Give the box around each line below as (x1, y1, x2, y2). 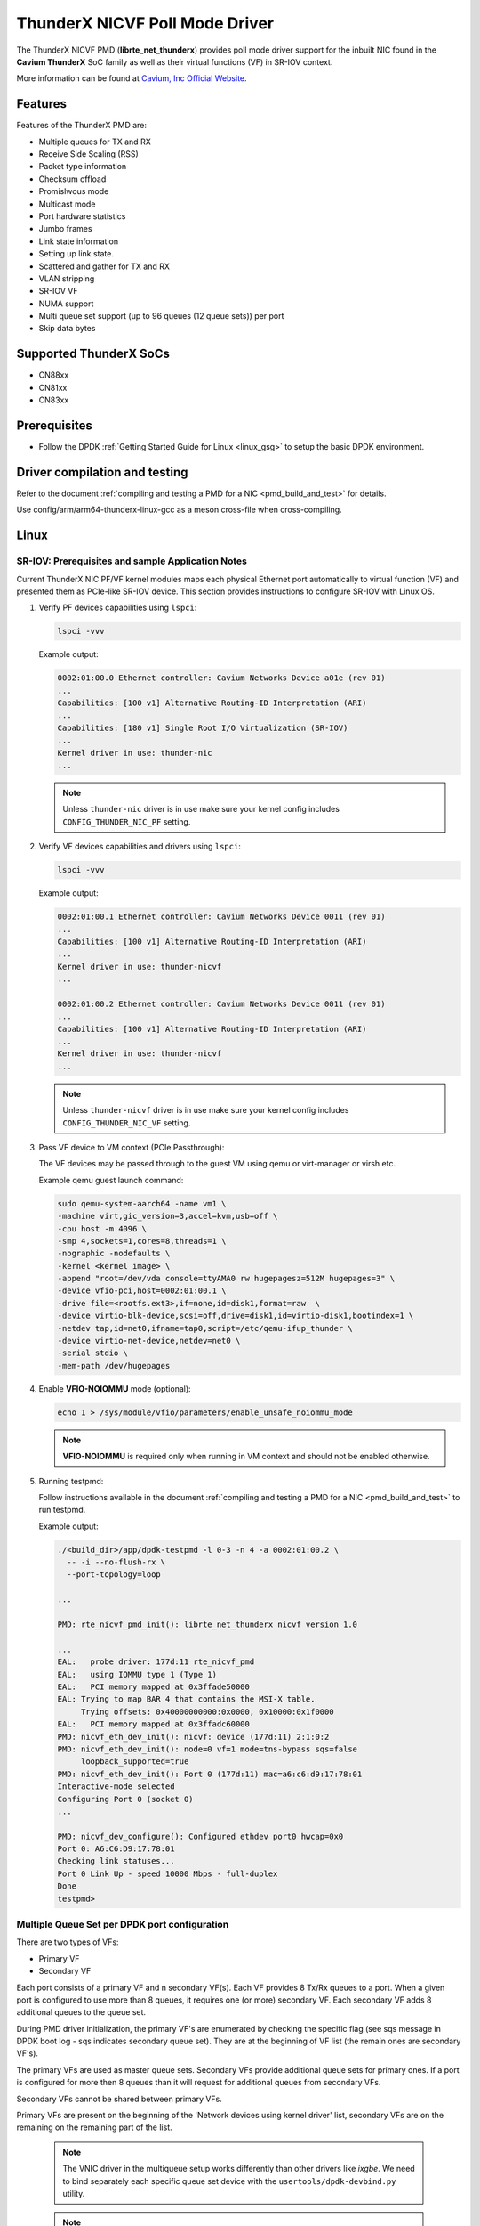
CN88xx (38, 370, 69, 380)
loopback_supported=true (80, 1757, 189, 1767)
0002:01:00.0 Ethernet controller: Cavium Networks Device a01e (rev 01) (57, 673, 386, 683)
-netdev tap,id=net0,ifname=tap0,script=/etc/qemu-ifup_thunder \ (57, 1323, 353, 1333)
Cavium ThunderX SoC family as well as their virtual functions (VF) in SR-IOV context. (16, 56, 333, 67)
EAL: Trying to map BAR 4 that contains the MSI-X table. (57, 1694, 316, 1704)
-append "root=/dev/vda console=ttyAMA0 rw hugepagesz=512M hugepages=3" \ (57, 1273, 396, 1284)
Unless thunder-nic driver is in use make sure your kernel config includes (62, 804, 340, 815)
